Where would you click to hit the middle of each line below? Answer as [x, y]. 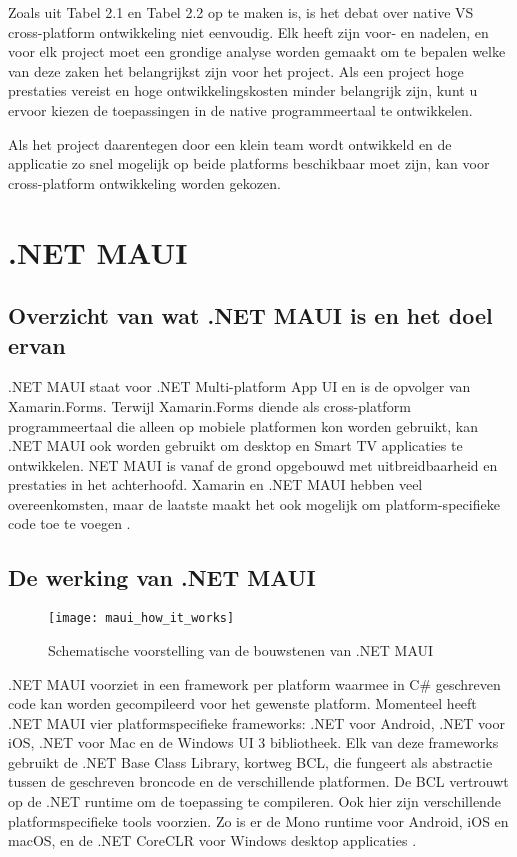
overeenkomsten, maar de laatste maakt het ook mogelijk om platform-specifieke [254, 503]
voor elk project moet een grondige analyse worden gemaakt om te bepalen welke [257, 51]
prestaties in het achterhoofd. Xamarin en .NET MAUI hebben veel [215, 484]
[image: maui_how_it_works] [141, 618]
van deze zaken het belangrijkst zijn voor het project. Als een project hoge [236, 70]
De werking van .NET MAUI [162, 577]
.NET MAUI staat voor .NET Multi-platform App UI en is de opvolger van [239, 386]
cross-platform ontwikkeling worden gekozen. [144, 182]
